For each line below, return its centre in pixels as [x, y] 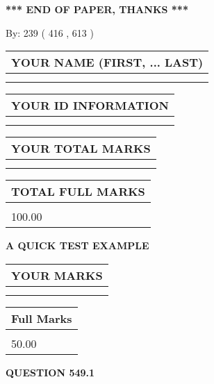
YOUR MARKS [57, 275]
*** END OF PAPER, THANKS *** [97, 9]
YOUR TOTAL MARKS [81, 149]
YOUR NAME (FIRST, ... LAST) [107, 62]
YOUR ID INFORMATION [90, 106]
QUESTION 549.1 [50, 372]
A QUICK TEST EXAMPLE [77, 245]
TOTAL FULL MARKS [78, 192]
